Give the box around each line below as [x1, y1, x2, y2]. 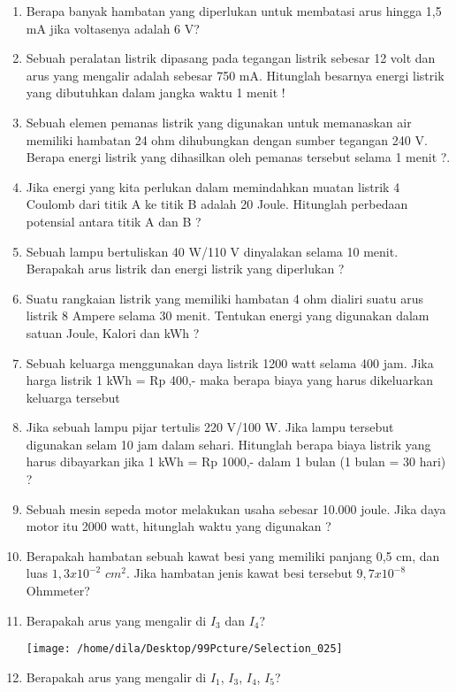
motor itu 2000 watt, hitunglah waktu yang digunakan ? [26, 517, 331, 535]
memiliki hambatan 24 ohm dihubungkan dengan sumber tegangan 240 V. [26, 130, 428, 149]
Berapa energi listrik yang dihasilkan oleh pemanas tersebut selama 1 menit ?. [26, 148, 451, 166]
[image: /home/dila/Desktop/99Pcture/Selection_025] [26, 642, 343, 656]
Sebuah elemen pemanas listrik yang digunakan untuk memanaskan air [26, 112, 412, 131]
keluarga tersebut [26, 388, 120, 406]
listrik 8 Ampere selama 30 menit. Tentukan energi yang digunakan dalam [26, 306, 429, 325]
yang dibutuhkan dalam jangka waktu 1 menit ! [26, 83, 285, 102]
